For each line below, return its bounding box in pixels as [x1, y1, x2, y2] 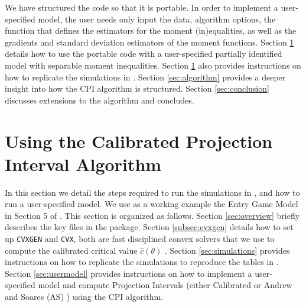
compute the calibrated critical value [5, 244, 138, 256]
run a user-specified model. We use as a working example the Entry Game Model [5, 198, 298, 210]
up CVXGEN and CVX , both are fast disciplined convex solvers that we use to [5, 232, 275, 245]
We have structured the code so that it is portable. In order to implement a [5, 1, 278, 13]
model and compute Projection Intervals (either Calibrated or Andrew [38, 279, 292, 291]
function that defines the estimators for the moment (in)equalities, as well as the [5, 24, 297, 37]
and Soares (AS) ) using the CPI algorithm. [5, 290, 164, 303]
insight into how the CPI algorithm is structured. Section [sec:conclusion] [5, 82, 269, 95]
